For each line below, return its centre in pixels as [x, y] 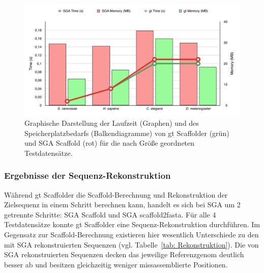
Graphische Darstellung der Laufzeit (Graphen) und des [112, 123]
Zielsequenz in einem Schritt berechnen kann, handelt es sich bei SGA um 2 [122, 204]
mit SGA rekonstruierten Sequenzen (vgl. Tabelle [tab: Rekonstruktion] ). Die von [131, 244]
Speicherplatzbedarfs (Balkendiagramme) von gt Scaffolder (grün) [127, 133]
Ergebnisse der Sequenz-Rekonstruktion [87, 175]
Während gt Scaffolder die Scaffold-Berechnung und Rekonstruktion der [116, 194]
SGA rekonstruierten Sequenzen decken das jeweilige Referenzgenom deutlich [124, 254]
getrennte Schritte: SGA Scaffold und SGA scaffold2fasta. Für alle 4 [110, 214]
